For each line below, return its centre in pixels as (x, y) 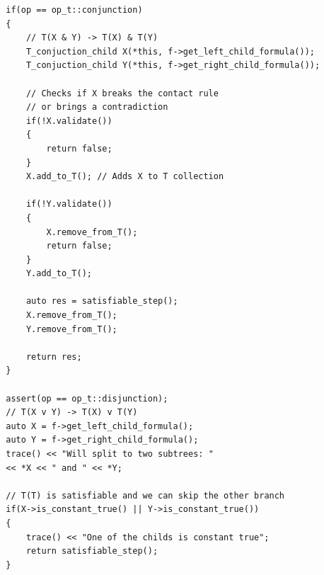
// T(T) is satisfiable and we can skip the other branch (145, 495)
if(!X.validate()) (69, 121)
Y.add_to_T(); (59, 274)
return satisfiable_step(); (92, 551)
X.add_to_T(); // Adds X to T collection (125, 177)
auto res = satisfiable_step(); (102, 301)
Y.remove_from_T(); (71, 329)
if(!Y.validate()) (69, 204)
